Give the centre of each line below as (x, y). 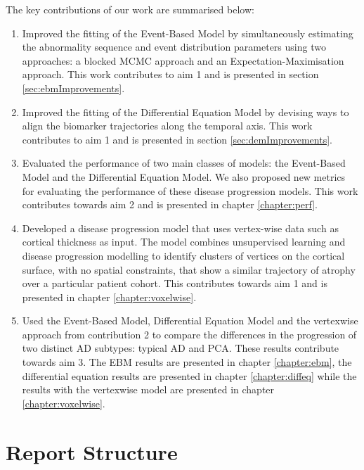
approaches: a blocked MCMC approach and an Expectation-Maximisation (183, 60)
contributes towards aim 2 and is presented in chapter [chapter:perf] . (170, 204)
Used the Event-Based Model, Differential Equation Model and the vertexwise (190, 320)
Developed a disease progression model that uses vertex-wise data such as (180, 228)
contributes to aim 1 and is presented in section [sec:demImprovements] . (177, 139)
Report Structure (92, 451)
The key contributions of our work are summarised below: (130, 9)
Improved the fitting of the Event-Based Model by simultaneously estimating (188, 33)
